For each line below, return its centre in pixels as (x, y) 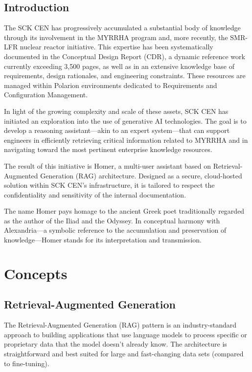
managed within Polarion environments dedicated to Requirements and (111, 85)
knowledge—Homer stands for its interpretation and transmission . (103, 240)
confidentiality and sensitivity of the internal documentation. (95, 194)
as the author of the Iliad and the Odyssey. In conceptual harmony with (112, 220)
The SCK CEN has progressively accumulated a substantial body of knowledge (122, 28)
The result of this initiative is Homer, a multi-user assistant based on (108, 165)
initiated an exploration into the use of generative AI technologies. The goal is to (125, 120)
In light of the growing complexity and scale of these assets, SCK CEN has (116, 111)
